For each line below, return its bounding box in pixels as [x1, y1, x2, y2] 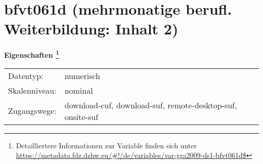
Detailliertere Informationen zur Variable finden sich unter [16, 140, 197, 150]
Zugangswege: [8, 105, 57, 117]
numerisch [64, 69, 100, 81]
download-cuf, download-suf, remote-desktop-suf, [64, 99, 237, 111]
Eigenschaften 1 [4, 48, 59, 60]
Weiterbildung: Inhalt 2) [4, 18, 179, 39]
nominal [64, 84, 93, 96]
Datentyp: [8, 69, 43, 81]
